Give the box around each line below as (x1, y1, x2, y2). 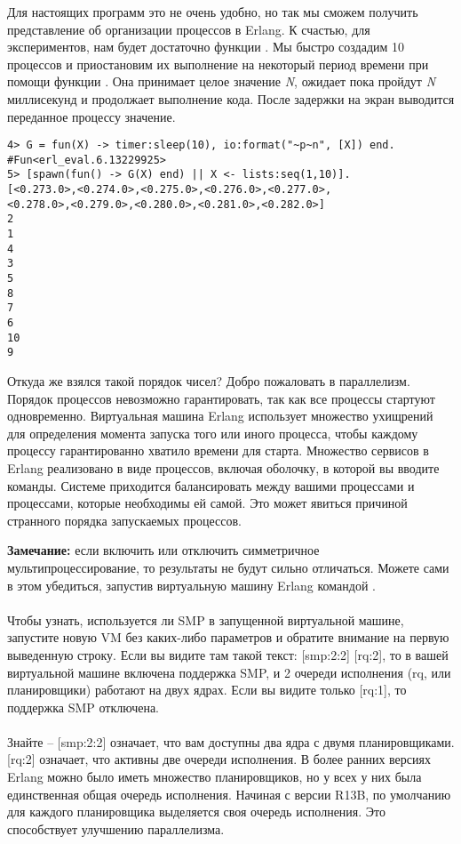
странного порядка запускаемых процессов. (7, 510, 242, 529)
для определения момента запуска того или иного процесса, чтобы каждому (7, 423, 418, 442)
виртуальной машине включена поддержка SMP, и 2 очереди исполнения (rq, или (7, 663, 451, 681)
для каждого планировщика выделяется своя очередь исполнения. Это (7, 802, 386, 821)
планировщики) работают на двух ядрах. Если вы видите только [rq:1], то (7, 680, 407, 699)
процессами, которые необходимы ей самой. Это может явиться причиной (7, 494, 408, 512)
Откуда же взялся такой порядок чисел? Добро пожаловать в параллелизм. (7, 372, 410, 390)
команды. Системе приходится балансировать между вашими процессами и (7, 476, 415, 494)
